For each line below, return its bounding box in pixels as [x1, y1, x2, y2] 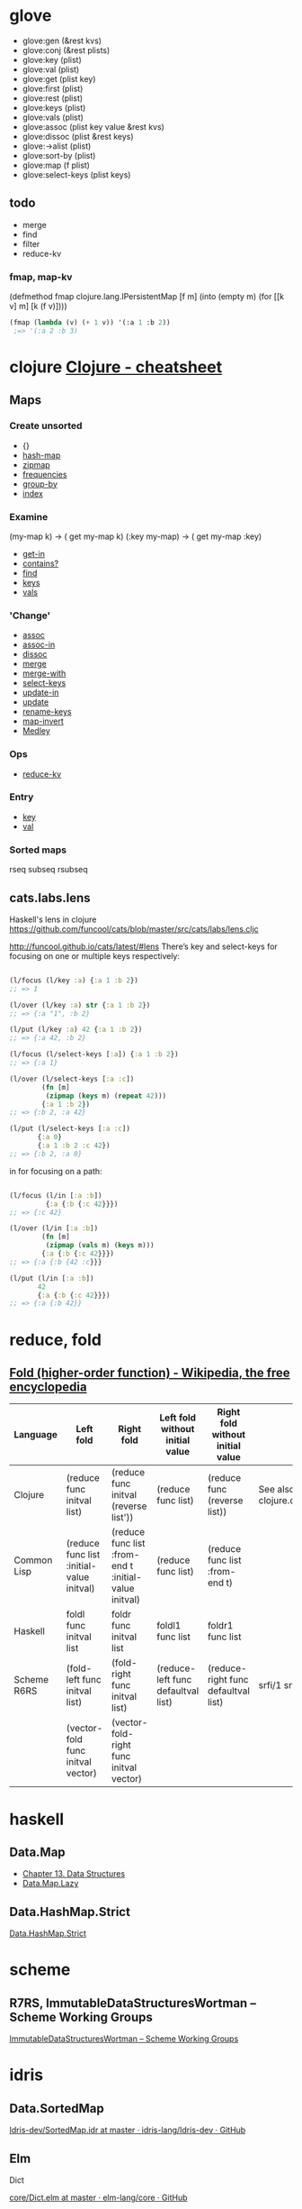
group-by [22, 479, 58, 489]
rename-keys [22, 707, 72, 717]
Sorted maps [9, 844, 67, 856]
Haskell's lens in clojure [9, 914, 97, 925]
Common [13, 1554, 53, 1566]
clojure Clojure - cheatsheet [9, 357, 223, 377]
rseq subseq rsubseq [9, 864, 88, 875]
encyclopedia [9, 1379, 87, 1394]
